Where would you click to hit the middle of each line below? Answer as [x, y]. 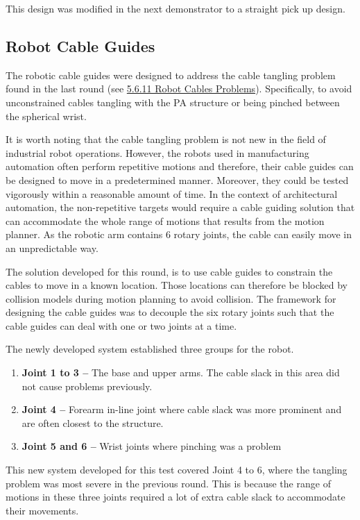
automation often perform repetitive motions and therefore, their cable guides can [180, 166]
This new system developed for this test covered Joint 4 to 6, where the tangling [177, 470]
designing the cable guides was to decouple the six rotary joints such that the [170, 312]
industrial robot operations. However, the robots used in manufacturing [157, 152]
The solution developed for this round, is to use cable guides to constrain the [169, 271]
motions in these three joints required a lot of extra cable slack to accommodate [175, 497]
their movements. [42, 510]
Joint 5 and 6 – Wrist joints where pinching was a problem [152, 446]
